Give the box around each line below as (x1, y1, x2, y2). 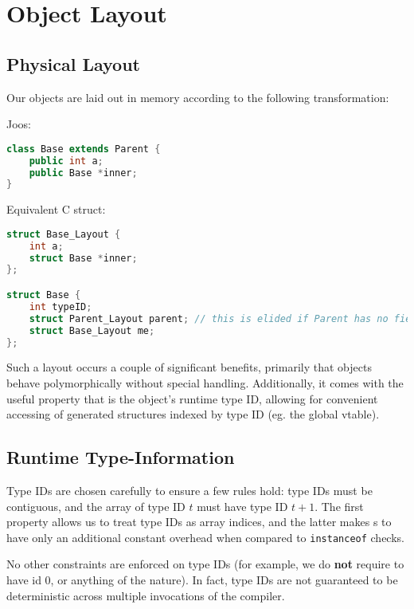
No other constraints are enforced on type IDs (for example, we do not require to (6, 556, 404, 572)
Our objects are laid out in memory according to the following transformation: (6, 88, 389, 105)
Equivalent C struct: (6, 201, 106, 218)
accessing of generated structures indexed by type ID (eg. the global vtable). (6, 406, 380, 422)
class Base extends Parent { (6, 143, 161, 155)
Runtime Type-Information (6, 445, 235, 470)
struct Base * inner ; (29, 252, 138, 264)
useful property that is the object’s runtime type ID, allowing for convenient (6, 390, 378, 407)
